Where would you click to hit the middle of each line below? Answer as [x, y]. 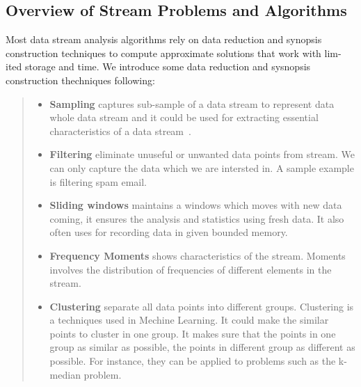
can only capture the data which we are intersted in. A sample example [202, 167]
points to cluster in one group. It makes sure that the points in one [193, 333]
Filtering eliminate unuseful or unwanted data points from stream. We [202, 154]
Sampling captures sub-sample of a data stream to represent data [192, 103]
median [65, 374]
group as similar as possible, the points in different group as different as [202, 347]
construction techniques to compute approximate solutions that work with [163, 53]
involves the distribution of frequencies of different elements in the [191, 269]
